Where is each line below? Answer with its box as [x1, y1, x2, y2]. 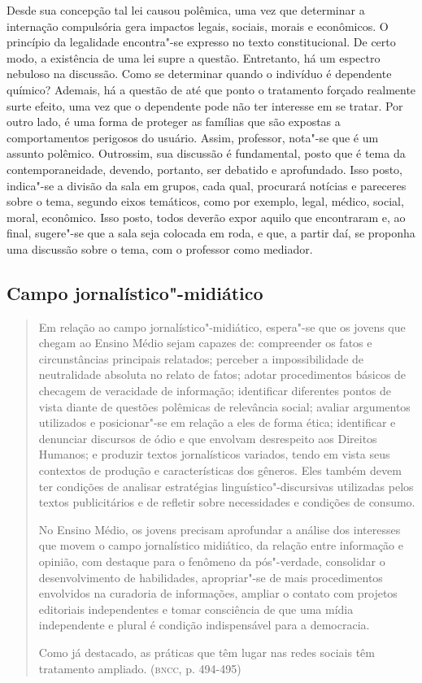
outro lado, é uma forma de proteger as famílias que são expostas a [7, 113, 341, 130]
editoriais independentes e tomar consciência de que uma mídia [38, 600, 354, 617]
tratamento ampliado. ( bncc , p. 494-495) [38, 659, 241, 676]
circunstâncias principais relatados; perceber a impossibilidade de [38, 350, 364, 367]
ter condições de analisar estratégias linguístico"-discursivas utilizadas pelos [38, 477, 414, 494]
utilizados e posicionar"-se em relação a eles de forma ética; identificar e [38, 414, 396, 431]
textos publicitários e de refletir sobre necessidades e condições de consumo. [38, 494, 415, 511]
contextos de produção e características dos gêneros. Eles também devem [38, 462, 402, 479]
